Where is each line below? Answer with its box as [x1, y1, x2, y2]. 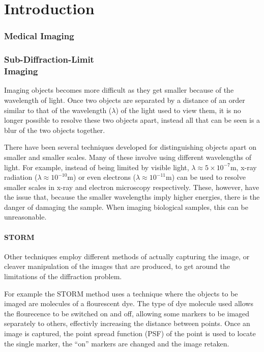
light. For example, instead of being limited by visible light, [4, 161, 189, 172]
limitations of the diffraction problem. [4, 271, 122, 282]
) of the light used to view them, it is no [115, 104, 241, 115]
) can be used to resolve [171, 172, 246, 182]
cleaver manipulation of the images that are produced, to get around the [4, 261, 230, 272]
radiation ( [4, 172, 38, 182]
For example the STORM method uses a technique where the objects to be [4, 288, 238, 299]
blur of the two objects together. [4, 124, 105, 135]
